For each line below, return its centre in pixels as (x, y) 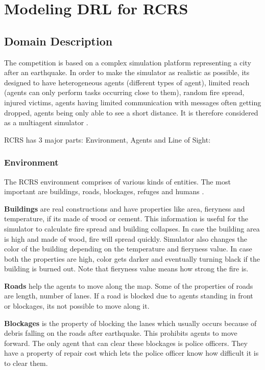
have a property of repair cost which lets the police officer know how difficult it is (131, 353)
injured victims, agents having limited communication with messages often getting (133, 102)
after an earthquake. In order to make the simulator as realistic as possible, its (127, 72)
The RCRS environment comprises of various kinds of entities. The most (117, 181)
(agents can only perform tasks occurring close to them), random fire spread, (124, 92)
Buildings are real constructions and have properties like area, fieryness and (125, 208)
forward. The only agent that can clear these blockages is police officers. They (126, 343)
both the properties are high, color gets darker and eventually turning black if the (132, 258)
